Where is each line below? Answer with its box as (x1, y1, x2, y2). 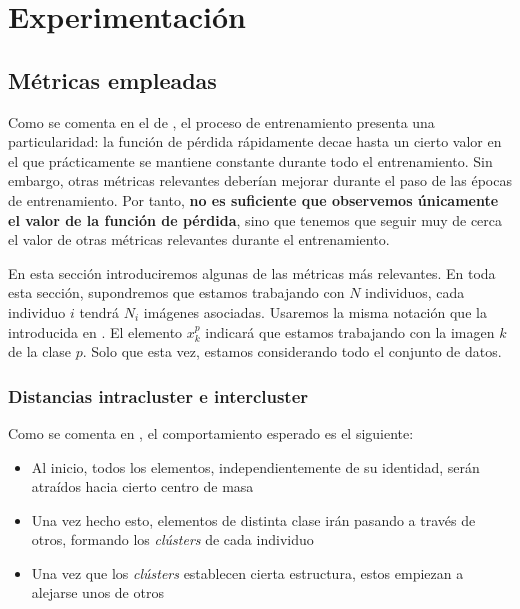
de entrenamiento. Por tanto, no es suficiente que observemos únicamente (8, 189, 499, 210)
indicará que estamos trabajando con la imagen (205, 321, 495, 342)
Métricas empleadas (8, 64, 217, 95)
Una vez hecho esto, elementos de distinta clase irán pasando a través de (31, 509, 476, 530)
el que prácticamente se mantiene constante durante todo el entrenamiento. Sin (8, 150, 493, 171)
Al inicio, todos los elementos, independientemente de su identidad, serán (31, 456, 480, 477)
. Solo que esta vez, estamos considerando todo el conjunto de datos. (82, 341, 502, 362)
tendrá (79, 301, 120, 322)
